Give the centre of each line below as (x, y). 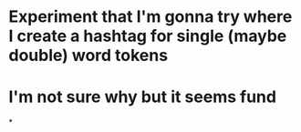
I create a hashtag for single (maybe (148, 36)
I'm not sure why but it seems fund (143, 97)
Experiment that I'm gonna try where (150, 17)
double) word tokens (88, 56)
